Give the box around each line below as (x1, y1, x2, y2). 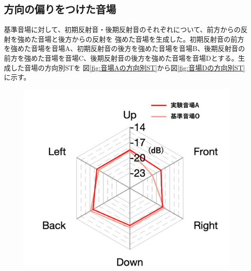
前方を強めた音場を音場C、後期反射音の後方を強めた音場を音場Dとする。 (4, 52, 238, 63)
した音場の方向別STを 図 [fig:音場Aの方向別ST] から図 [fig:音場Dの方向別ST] (10, 62, 245, 72)
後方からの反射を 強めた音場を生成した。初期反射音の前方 (58, 34, 244, 44)
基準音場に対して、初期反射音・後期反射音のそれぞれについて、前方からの (4, 24, 241, 34)
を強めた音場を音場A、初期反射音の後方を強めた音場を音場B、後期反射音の (4, 43, 245, 53)
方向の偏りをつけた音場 (4, 1, 116, 17)
